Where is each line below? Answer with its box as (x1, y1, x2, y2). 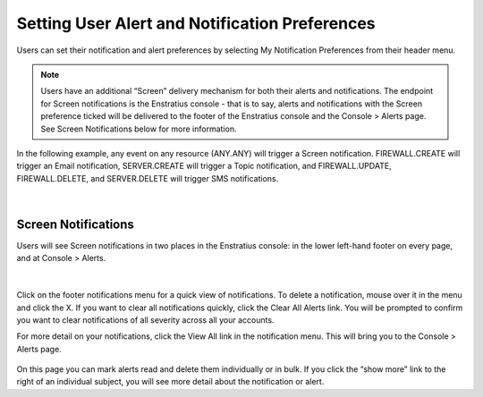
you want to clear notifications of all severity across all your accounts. (16, 314, 275, 325)
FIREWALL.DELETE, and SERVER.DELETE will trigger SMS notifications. (16, 173, 279, 183)
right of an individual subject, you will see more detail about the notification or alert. (16, 376, 325, 387)
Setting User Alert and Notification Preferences (16, 13, 376, 33)
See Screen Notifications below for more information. (40, 123, 237, 134)
